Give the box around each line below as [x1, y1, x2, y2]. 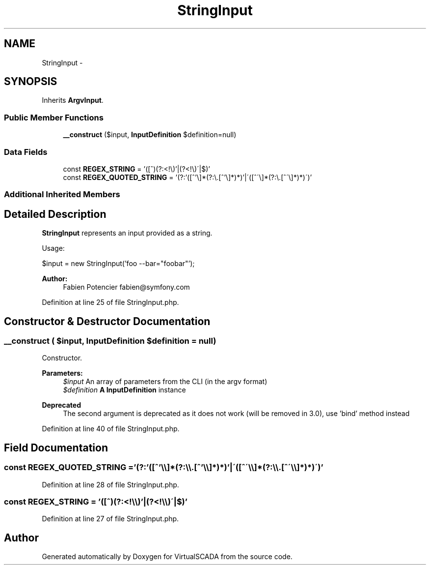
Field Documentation [4, 441, 108, 454]
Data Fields [4, 147, 48, 157]
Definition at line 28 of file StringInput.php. [42, 480, 179, 489]
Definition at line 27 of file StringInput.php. [42, 514, 179, 523]
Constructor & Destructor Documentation [4, 315, 211, 328]
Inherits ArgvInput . [42, 96, 104, 105]
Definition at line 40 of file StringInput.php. [42, 424, 180, 433]
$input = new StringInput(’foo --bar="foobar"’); [42, 259, 195, 268]
